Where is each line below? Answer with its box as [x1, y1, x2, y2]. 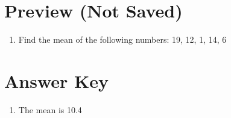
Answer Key [4, 68, 109, 93]
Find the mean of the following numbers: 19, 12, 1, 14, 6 [18, 33, 227, 46]
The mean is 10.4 [18, 103, 82, 116]
